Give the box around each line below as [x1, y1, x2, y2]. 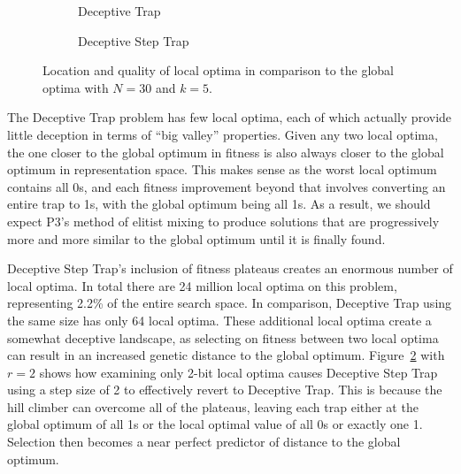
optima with [42, 78, 109, 96]
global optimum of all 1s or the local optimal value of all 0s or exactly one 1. [7, 415, 423, 433]
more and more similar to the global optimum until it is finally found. [7, 229, 386, 248]
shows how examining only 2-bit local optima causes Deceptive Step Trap [39, 363, 438, 381]
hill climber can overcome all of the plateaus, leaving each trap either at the [7, 397, 419, 416]
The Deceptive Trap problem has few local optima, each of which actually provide [7, 108, 452, 126]
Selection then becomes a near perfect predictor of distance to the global [7, 432, 401, 451]
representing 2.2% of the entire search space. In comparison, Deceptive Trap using [7, 294, 452, 312]
